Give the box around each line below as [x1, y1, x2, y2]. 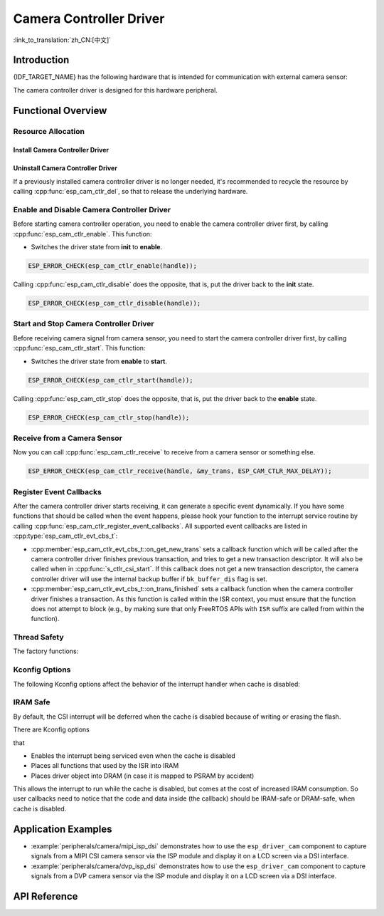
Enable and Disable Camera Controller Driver [13, 204, 171, 214]
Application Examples [13, 823, 113, 835]
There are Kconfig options [13, 725, 90, 734]
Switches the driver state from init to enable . [31, 243, 163, 251]
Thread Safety [13, 633, 64, 642]
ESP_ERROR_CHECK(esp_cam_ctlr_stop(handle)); [28, 413, 190, 422]
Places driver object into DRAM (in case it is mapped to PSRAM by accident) [31, 771, 255, 780]
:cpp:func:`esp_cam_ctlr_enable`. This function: [13, 229, 152, 238]
